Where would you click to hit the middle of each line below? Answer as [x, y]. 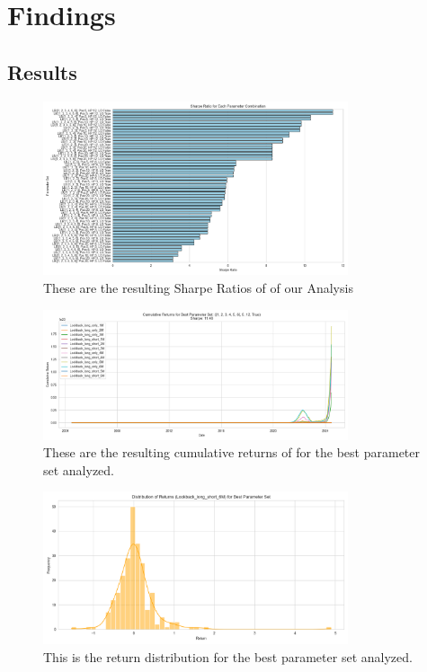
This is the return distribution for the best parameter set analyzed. [228, 656]
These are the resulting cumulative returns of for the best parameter [232, 452]
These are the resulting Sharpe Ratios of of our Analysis [198, 287]
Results [42, 71]
